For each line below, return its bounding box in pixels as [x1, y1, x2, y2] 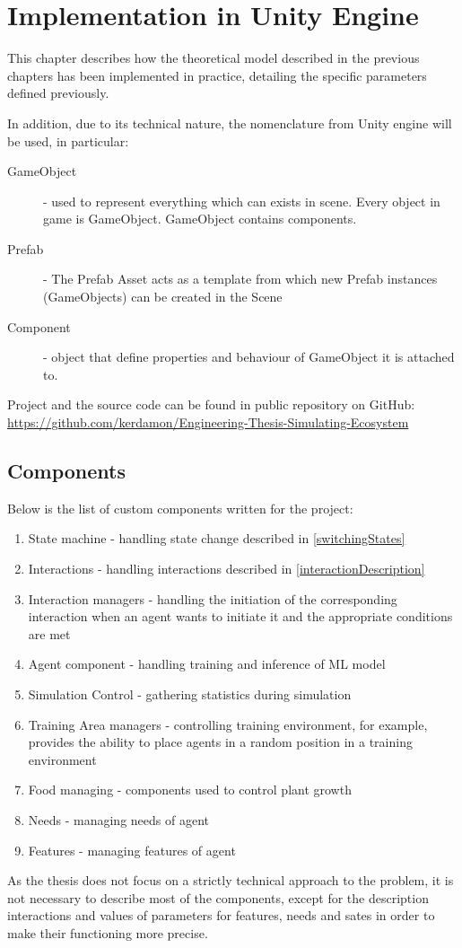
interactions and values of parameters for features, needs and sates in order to [7, 906, 435, 925]
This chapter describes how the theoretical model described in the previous [7, 48, 420, 67]
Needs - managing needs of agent [28, 810, 209, 829]
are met [28, 624, 71, 643]
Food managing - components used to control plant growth [28, 780, 352, 799]
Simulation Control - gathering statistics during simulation [28, 684, 352, 703]
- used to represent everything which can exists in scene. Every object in [43, 191, 440, 210]
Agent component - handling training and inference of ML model [28, 654, 386, 673]
